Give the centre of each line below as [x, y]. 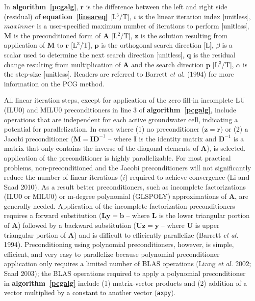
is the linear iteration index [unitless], [195, 16]
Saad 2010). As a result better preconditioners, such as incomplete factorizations [125, 186]
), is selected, [226, 148]
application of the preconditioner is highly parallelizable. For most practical [117, 157]
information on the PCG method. [54, 83]
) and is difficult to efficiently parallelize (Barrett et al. [156, 234]
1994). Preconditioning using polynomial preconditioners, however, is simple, [119, 244]
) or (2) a [234, 129]
